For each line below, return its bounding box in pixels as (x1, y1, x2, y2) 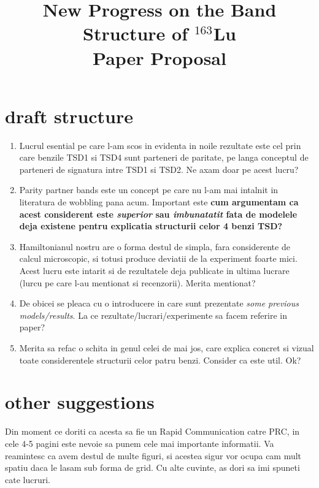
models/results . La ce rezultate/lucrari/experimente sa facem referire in (19, 308, 287, 321)
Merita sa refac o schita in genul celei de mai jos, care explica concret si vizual (19, 341, 314, 354)
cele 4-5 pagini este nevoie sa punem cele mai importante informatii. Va (5, 437, 274, 449)
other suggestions (5, 389, 155, 414)
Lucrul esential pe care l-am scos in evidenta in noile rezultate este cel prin (19, 139, 301, 151)
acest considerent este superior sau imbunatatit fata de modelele (19, 207, 298, 220)
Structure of (83, 21, 188, 46)
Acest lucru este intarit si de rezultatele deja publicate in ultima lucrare (19, 264, 290, 277)
